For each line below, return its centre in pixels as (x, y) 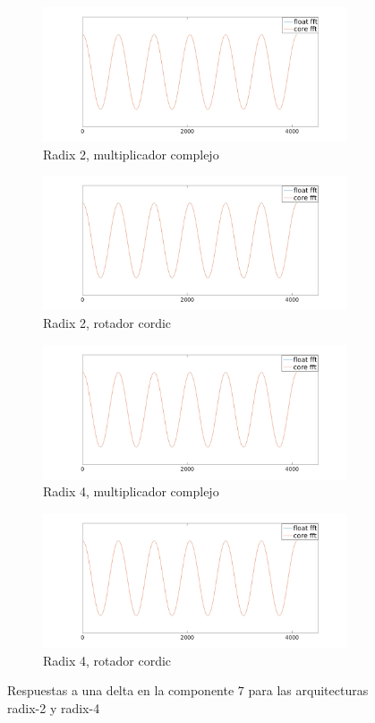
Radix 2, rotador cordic (107, 323)
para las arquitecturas (308, 690)
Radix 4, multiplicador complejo (131, 491)
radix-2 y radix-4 (54, 707)
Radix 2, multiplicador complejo (131, 154)
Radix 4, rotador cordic (107, 660)
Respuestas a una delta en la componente (121, 690)
